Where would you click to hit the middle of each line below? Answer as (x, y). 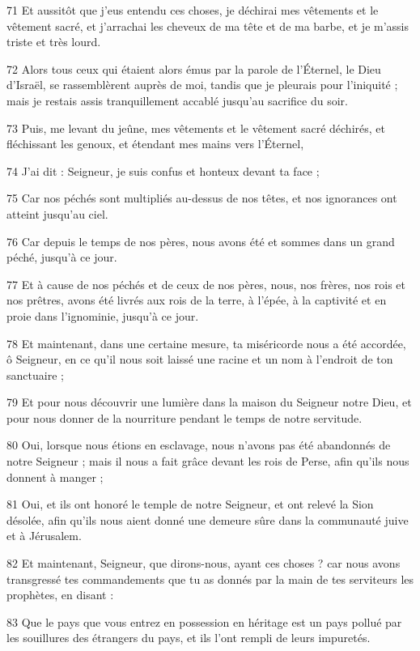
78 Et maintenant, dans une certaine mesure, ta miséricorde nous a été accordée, (206, 343)
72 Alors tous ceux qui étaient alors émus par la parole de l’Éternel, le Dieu (194, 68)
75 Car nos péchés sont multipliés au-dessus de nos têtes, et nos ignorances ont (202, 198)
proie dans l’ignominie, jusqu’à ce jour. (103, 315)
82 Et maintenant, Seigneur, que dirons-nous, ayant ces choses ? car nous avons (204, 563)
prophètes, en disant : (60, 595)
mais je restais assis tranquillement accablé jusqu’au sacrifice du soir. (177, 100)
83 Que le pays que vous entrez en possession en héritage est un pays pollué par (204, 621)
